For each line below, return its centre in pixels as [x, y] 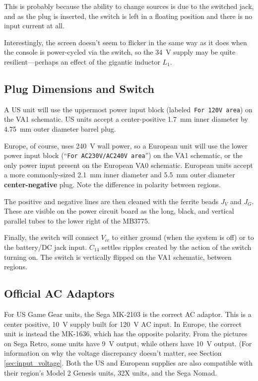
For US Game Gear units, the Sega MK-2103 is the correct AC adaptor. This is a [128, 314]
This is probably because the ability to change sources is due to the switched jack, [129, 6]
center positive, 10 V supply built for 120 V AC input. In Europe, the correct [123, 324]
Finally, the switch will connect [51, 237]
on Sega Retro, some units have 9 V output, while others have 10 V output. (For [128, 343]
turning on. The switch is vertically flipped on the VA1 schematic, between [118, 257]
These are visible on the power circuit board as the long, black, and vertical [119, 211]
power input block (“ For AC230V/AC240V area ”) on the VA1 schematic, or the [123, 155]
